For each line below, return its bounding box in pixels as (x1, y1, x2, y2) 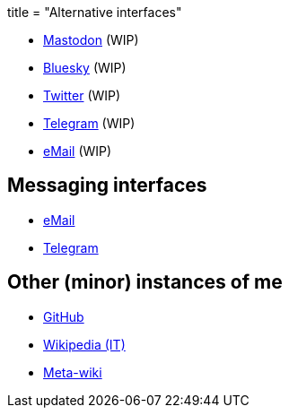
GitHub (43, 308, 84, 324)
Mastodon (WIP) (43, 32, 139, 48)
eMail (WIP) (43, 143, 112, 159)
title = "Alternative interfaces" (7, 4, 182, 20)
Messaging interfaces (7, 174, 207, 197)
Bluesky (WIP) (43, 60, 127, 75)
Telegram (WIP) (43, 116, 136, 131)
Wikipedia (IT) (43, 336, 126, 352)
